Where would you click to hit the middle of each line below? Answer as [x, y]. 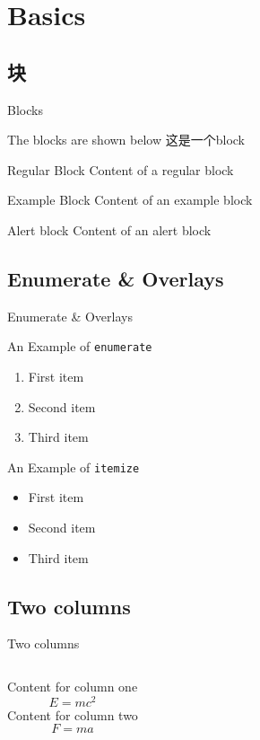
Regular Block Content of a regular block [121, 169]
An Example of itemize [74, 467]
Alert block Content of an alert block [109, 229]
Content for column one [73, 687]
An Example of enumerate [80, 346]
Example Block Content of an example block [130, 200]
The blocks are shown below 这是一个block [126, 140]
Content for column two [73, 714]
